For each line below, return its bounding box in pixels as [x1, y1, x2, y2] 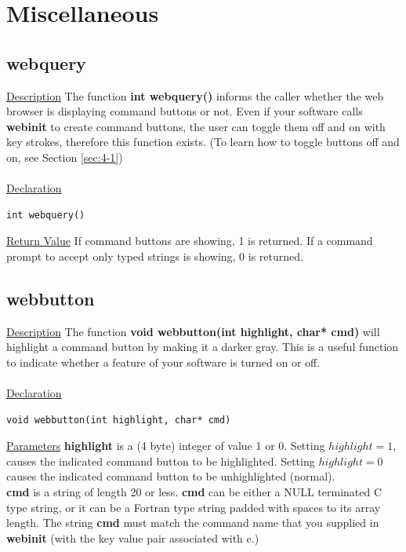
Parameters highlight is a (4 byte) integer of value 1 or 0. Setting [6, 437, 325, 454]
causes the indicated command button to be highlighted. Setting [6, 452, 315, 469]
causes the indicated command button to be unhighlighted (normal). [6, 468, 335, 484]
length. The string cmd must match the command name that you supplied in [6, 514, 379, 531]
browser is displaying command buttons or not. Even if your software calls [6, 103, 363, 119]
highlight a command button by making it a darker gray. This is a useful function [6, 338, 399, 355]
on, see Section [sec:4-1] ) [6, 148, 123, 165]
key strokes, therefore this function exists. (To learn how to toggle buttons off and [6, 133, 400, 150]
